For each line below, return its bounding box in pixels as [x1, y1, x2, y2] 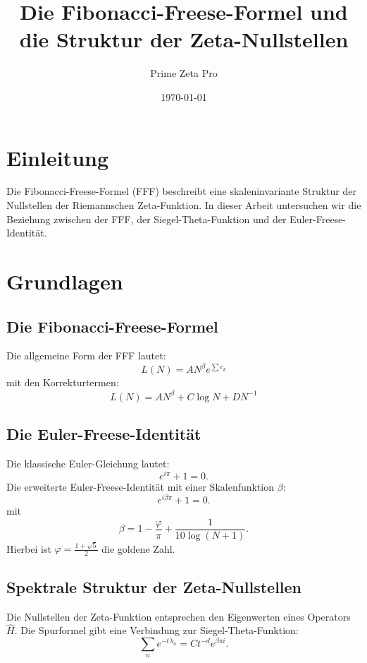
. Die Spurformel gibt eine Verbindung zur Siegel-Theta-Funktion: [14, 623, 299, 638]
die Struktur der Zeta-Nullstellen [19, 25, 349, 54]
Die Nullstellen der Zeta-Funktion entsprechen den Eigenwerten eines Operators [6, 609, 351, 623]
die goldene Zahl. [101, 541, 175, 556]
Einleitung [6, 143, 109, 172]
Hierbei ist [6, 541, 51, 556]
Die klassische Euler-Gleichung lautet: [6, 455, 170, 470]
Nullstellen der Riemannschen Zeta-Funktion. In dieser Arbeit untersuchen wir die [6, 198, 361, 213]
